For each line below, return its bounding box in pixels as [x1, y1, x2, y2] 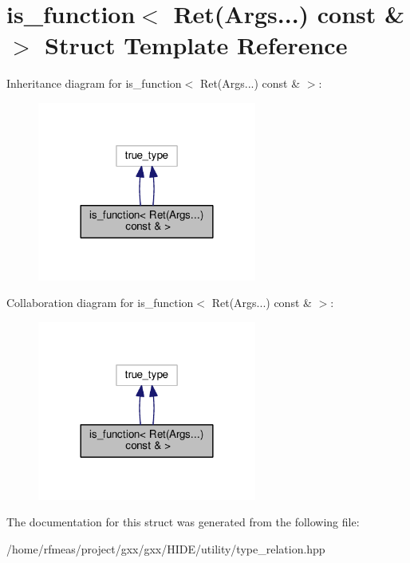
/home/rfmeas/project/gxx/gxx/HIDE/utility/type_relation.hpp [6, 540, 325, 557]
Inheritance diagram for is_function [6, 75, 182, 92]
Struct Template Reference [45, 29, 348, 61]
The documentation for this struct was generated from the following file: [6, 514, 360, 530]
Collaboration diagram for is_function [6, 294, 194, 311]
